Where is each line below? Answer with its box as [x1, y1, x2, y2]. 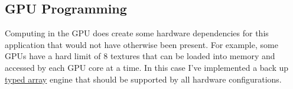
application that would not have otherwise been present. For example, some [5, 38, 278, 50]
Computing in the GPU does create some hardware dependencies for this [5, 27, 269, 39]
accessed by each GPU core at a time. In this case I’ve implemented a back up [5, 61, 289, 73]
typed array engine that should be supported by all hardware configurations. [5, 73, 282, 85]
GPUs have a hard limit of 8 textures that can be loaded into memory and [5, 50, 275, 62]
